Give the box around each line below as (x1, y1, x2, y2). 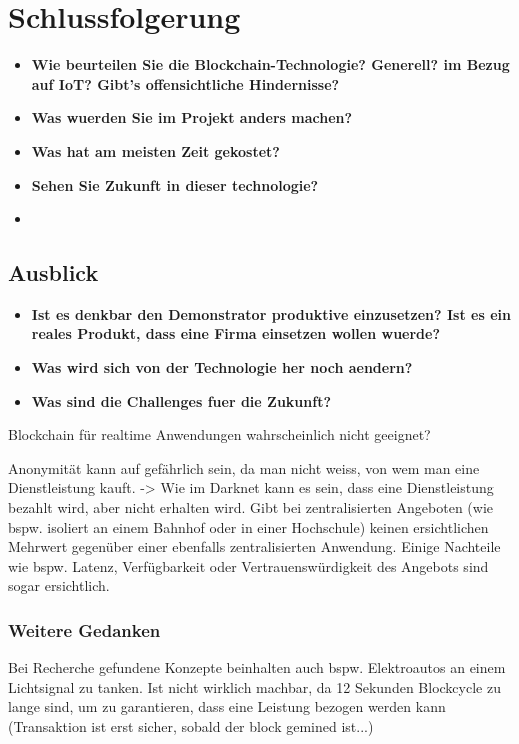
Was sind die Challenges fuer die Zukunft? (31, 390, 332, 411)
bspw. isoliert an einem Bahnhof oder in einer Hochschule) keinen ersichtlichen (8, 516, 489, 537)
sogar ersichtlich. (8, 575, 110, 596)
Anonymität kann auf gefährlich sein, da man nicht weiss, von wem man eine (8, 457, 480, 478)
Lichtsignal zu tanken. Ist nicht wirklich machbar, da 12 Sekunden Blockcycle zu (8, 676, 501, 697)
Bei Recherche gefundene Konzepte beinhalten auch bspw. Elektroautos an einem (8, 657, 506, 678)
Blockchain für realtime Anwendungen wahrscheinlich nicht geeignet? (8, 424, 431, 445)
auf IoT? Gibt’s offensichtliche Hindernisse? (31, 73, 340, 94)
